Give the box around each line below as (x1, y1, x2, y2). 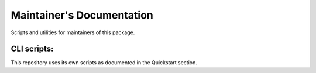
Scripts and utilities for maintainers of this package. (11, 29, 135, 36)
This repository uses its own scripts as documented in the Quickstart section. (11, 59, 197, 66)
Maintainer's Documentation (11, 9, 153, 21)
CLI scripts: (11, 44, 54, 54)
